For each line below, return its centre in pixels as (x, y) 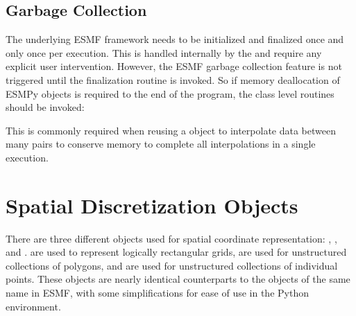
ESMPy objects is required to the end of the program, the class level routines (170, 93)
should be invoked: (45, 107)
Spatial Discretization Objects (152, 205)
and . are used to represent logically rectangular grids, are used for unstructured (176, 252)
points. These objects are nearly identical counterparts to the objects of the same (178, 279)
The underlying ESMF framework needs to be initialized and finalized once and (175, 39)
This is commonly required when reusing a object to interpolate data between (171, 130)
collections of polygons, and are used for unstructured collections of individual (172, 265)
